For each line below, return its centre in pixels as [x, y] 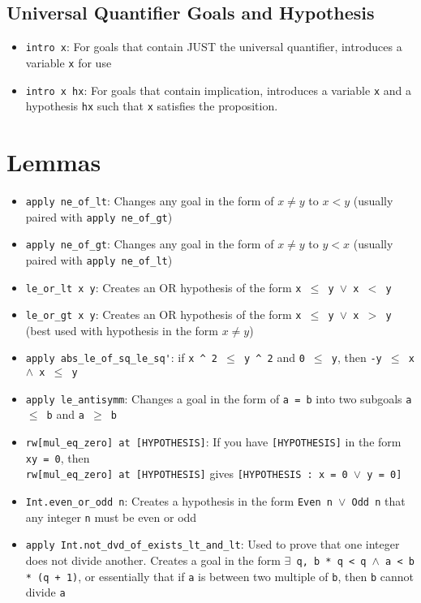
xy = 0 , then [58, 457]
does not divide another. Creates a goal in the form [153, 560]
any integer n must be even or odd [111, 517]
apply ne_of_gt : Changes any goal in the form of [150, 244]
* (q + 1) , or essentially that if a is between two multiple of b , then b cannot [220, 576]
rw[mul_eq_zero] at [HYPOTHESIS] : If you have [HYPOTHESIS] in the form [213, 442]
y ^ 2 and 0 [274, 357]
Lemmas [54, 162]
